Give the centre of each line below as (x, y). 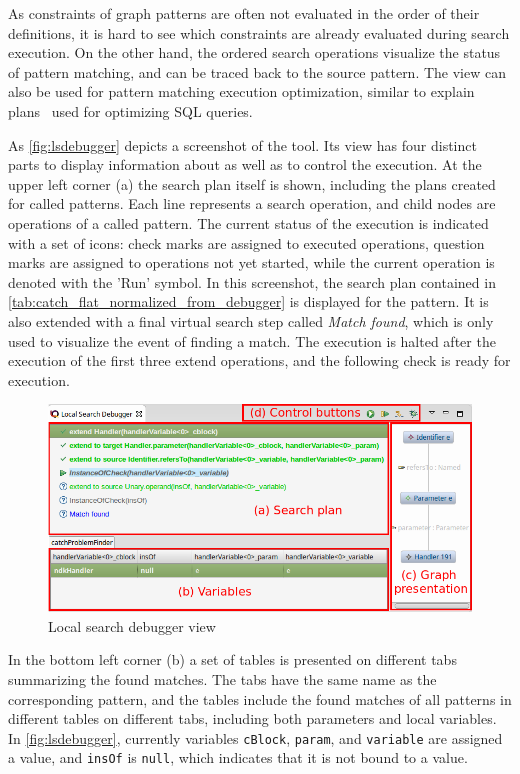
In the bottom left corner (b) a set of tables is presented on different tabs (232, 659)
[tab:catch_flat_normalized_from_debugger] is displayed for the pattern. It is (248, 301)
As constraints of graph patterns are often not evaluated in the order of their (244, 13)
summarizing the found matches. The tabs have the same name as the (222, 678)
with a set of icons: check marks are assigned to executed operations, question (246, 242)
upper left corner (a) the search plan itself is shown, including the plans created (252, 183)
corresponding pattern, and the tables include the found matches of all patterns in (260, 698)
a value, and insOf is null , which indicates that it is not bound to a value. (238, 757)
